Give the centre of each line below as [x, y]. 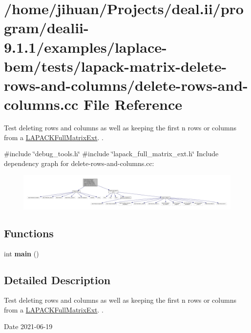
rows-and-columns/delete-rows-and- [126, 85]
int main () [21, 253]
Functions [29, 233]
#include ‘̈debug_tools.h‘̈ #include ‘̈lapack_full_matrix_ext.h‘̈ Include [111, 154]
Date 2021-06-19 [28, 326]
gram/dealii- [46, 28]
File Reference [133, 104]
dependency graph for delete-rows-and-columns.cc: [79, 163]
